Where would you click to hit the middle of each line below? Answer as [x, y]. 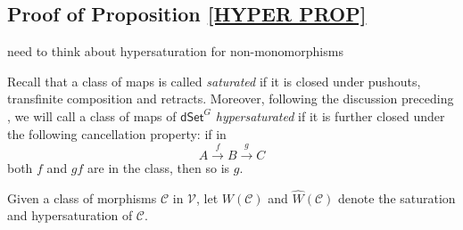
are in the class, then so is [159, 167]
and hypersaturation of [70, 215]
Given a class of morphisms [82, 197]
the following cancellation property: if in [117, 133]
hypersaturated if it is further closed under [330, 115]
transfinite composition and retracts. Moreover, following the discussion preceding [231, 99]
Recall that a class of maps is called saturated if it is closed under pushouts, [214, 81]
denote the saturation [397, 197]
